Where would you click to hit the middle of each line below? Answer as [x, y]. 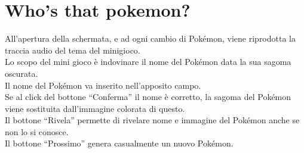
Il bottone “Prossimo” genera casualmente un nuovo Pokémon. [119, 143]
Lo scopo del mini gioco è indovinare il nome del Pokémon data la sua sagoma [148, 62]
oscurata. [22, 73]
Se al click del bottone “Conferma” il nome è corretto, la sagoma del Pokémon [148, 97]
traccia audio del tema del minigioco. [73, 50]
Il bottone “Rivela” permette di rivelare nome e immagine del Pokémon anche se [152, 120]
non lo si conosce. [37, 131]
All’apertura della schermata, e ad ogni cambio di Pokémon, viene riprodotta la [150, 38]
